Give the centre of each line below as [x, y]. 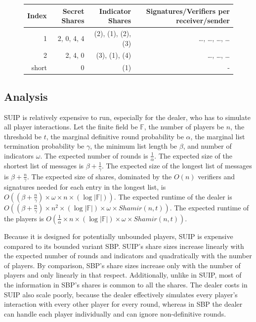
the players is [24, 218]
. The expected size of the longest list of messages [177, 165]
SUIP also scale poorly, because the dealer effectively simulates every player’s [121, 294]
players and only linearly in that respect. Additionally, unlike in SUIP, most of [123, 275]
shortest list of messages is [44, 165]
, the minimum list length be [134, 146]
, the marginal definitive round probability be [115, 136]
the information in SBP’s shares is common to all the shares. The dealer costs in [126, 284]
